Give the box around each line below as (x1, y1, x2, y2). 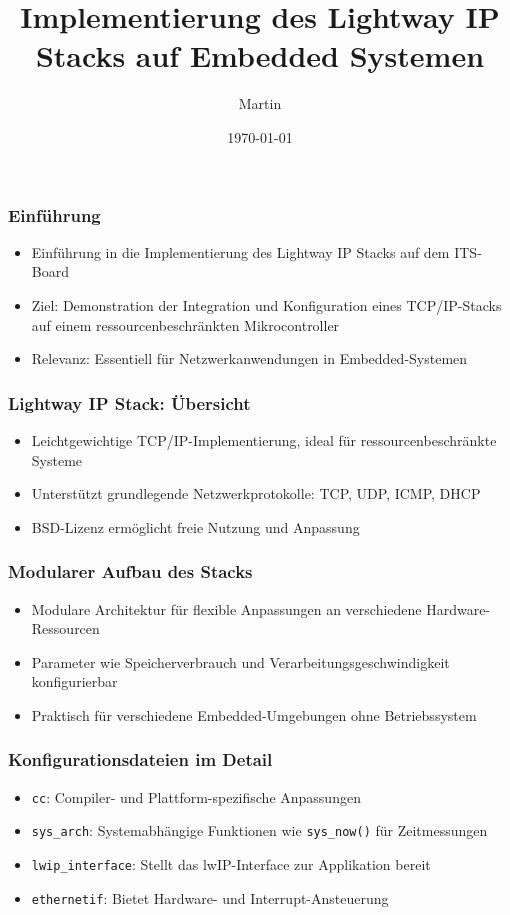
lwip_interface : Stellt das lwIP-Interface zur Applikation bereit (31, 854, 431, 875)
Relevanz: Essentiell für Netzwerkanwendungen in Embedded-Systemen (31, 348, 468, 369)
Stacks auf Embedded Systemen (35, 35, 485, 76)
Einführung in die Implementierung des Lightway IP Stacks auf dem (31, 241, 450, 262)
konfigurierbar (31, 671, 118, 692)
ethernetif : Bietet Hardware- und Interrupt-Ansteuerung (31, 887, 389, 908)
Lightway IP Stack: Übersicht (8, 390, 251, 415)
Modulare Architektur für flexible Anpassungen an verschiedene (31, 598, 422, 619)
